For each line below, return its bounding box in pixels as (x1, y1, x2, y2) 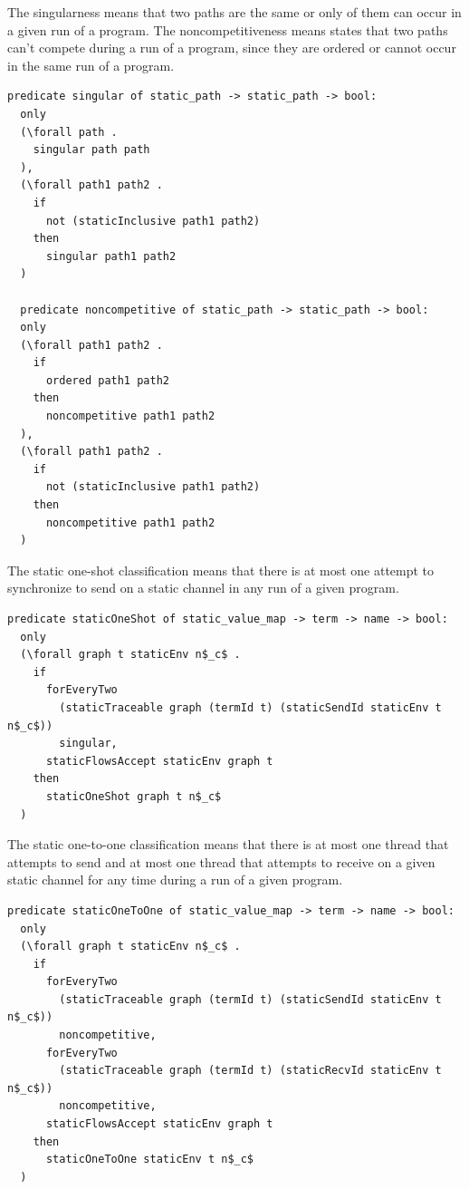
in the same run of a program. (7, 55, 175, 74)
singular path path (33, 143, 150, 157)
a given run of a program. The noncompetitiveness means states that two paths (7, 20, 448, 39)
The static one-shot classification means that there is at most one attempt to (7, 560, 435, 579)
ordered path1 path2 (45, 373, 169, 387)
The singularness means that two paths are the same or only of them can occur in (7, 3, 462, 21)
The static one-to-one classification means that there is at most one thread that (7, 835, 449, 854)
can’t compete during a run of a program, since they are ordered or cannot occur (7, 38, 456, 57)
